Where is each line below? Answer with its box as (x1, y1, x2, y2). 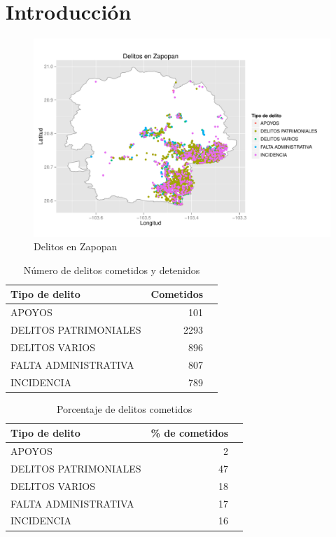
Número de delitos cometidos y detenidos (23, 262, 200, 277)
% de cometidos (150, 426, 229, 440)
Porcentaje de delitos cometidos (56, 401, 192, 416)
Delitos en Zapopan (34, 239, 118, 254)
